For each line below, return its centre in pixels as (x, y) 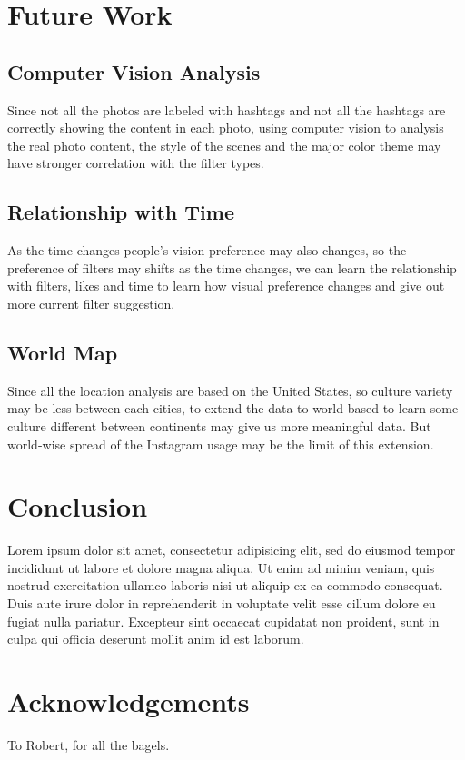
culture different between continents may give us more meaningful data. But (219, 425)
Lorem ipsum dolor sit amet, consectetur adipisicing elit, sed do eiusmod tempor (232, 550)
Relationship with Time (121, 212)
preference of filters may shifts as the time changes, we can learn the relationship (232, 267)
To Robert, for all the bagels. (89, 744)
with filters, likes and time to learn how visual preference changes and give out (226, 286)
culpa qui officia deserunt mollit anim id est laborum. (156, 639)
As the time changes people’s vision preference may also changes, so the (207, 250)
